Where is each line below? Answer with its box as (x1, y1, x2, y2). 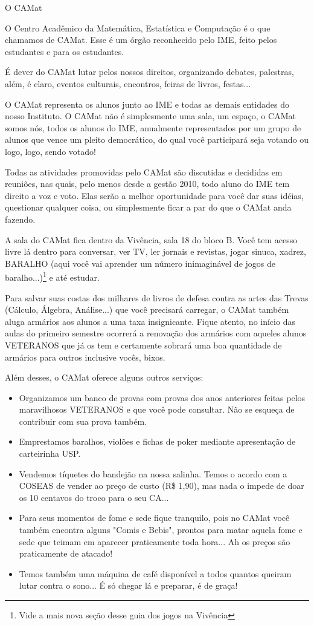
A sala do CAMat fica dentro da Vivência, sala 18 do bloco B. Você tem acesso (5, 233, 298, 246)
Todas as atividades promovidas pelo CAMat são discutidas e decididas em (5, 165, 283, 178)
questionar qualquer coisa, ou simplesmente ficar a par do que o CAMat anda (5, 201, 292, 214)
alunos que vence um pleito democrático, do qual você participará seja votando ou (5, 133, 309, 146)
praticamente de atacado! (19, 547, 113, 560)
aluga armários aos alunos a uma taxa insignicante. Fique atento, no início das (5, 315, 295, 327)
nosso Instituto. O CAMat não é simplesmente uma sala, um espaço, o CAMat (5, 110, 296, 122)
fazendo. (5, 212, 36, 225)
